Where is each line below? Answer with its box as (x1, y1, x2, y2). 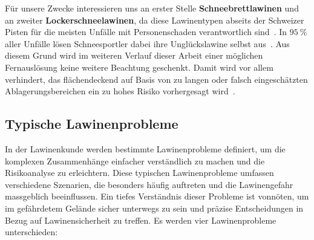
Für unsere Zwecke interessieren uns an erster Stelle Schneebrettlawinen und (5, 2, 299, 14)
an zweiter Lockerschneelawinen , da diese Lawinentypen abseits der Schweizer (5, 13, 304, 26)
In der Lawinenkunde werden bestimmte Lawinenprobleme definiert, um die (5, 142, 286, 155)
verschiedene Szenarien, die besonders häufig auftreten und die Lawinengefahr (5, 178, 293, 190)
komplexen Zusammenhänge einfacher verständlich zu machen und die (5, 154, 265, 167)
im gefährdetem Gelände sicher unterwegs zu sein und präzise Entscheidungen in (5, 201, 304, 214)
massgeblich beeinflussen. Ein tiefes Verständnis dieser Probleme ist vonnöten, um (5, 190, 309, 203)
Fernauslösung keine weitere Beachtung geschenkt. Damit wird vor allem (5, 60, 273, 73)
